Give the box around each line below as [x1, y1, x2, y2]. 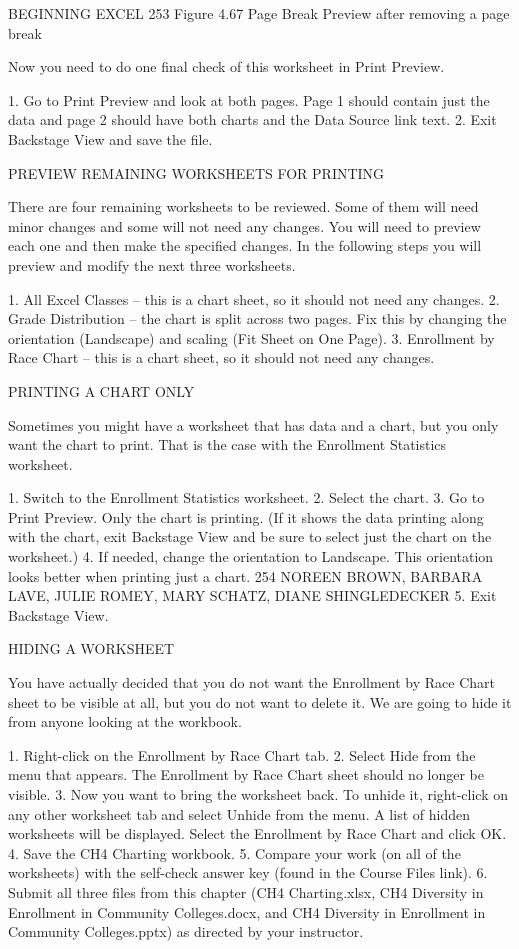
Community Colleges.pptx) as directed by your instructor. [8, 921, 364, 942]
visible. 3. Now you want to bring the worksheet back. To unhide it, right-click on [8, 784, 508, 804]
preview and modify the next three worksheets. [8, 254, 296, 275]
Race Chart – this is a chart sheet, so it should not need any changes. [8, 347, 435, 368]
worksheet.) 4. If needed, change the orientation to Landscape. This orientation [8, 546, 494, 567]
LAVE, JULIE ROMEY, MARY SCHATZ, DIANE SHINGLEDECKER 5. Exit [8, 585, 497, 606]
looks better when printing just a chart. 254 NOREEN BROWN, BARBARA [8, 565, 483, 586]
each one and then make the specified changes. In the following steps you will [8, 235, 482, 256]
